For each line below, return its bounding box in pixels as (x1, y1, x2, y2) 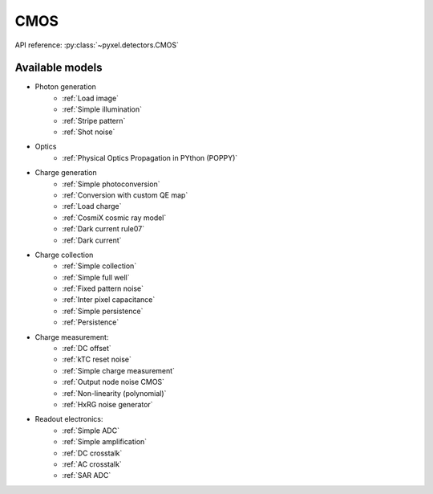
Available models (14, 61, 103, 75)
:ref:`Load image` (62, 93, 119, 103)
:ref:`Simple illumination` (62, 104, 143, 114)
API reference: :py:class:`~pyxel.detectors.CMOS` (14, 40, 180, 50)
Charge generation (34, 168, 98, 178)
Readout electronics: (34, 414, 103, 424)
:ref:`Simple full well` (62, 272, 130, 282)
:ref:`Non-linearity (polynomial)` (62, 388, 167, 398)
